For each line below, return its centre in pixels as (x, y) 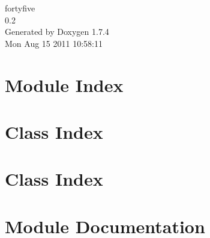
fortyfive (20, 8)
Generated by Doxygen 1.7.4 (57, 32)
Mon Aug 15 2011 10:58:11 (54, 43)
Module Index (64, 84)
